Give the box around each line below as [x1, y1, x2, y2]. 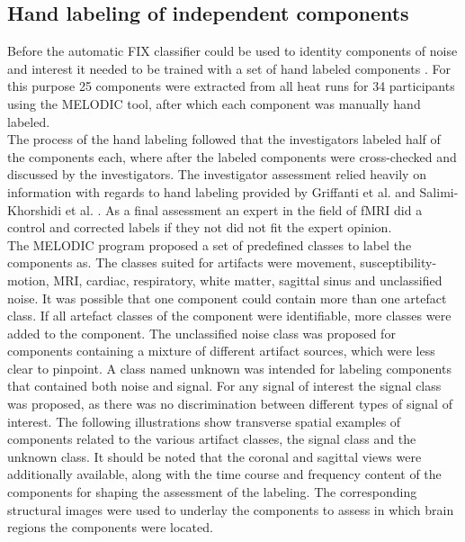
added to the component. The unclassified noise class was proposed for [7, 323, 396, 342]
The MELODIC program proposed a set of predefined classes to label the [7, 235, 412, 254]
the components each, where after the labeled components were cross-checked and [7, 147, 457, 166]
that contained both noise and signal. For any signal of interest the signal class [7, 376, 442, 395]
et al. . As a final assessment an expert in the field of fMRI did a [65, 200, 423, 219]
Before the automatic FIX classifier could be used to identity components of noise [7, 41, 458, 60]
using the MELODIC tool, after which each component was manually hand [7, 94, 421, 113]
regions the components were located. [7, 518, 213, 537]
